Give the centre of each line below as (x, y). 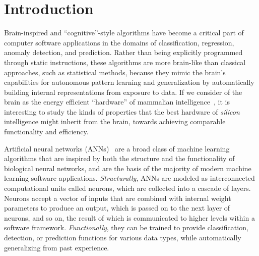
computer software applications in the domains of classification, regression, (119, 42)
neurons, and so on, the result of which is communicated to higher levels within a (129, 217)
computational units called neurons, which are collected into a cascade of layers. (127, 188)
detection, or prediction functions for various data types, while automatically (123, 237)
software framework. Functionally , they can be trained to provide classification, (126, 227)
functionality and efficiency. (46, 132)
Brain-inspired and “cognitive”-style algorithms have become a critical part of (124, 33)
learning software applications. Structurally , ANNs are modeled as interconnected (129, 178)
